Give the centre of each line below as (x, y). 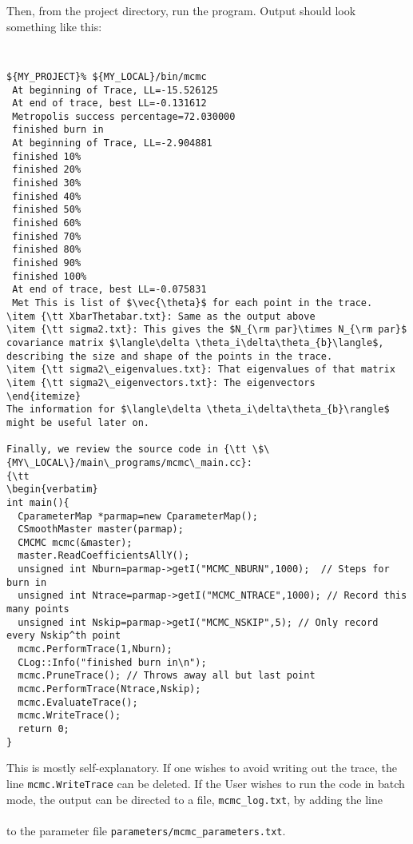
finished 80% (47, 250)
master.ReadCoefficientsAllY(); (104, 556)
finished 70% (47, 236)
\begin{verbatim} (52, 490)
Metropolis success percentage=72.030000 (124, 116)
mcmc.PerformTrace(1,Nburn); (95, 649)
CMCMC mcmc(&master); (75, 542)
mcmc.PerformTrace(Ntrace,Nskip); (109, 689)
